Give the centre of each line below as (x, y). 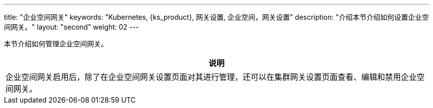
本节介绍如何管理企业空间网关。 (56, 44)
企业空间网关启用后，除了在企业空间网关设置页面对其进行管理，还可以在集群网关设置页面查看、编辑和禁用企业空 (215, 77)
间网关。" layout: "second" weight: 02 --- (71, 27)
